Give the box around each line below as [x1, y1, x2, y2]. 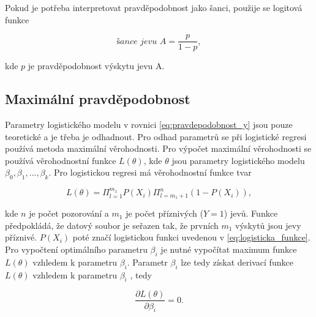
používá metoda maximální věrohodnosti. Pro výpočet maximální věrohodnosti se [5, 142, 312, 155]
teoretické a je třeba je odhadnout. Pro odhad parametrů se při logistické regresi [5, 130, 307, 143]
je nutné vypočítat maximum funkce [160, 243, 297, 256]
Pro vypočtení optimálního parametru [5, 243, 148, 256]
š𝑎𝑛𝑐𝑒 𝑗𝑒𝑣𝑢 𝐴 [116, 37, 167, 46]
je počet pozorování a [29, 207, 109, 220]
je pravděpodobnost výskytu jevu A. [28, 59, 165, 72]
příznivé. [5, 231, 37, 244]
